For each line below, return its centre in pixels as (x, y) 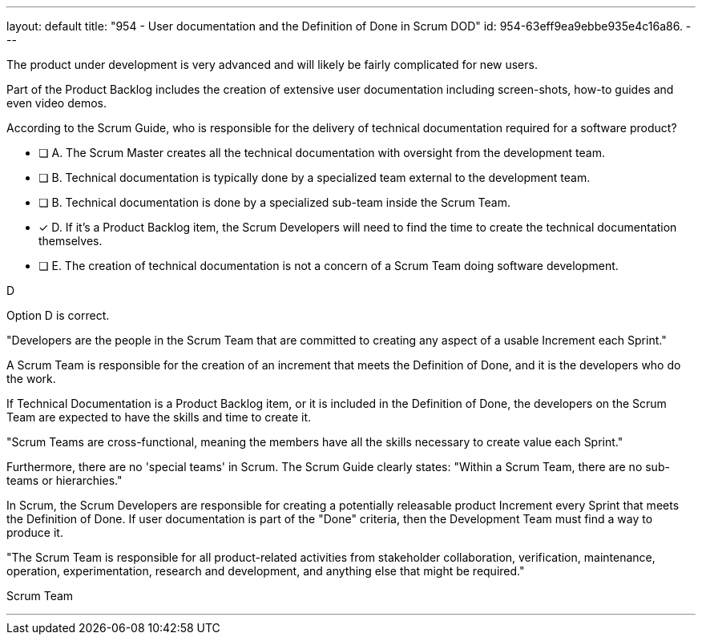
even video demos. (56, 103)
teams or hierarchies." (65, 480)
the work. (31, 379)
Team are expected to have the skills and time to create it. (159, 417)
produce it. (35, 532)
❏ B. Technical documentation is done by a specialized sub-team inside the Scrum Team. (275, 202)
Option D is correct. (58, 315)
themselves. (71, 241)
